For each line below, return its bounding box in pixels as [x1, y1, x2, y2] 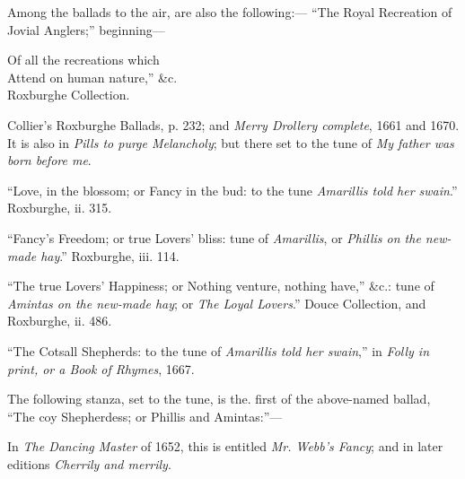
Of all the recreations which [7, 50, 160, 69]
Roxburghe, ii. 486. [7, 311, 112, 330]
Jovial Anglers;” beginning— [7, 20, 165, 39]
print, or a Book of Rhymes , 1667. [7, 359, 195, 378]
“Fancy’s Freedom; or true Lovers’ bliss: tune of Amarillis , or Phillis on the [7, 228, 421, 247]
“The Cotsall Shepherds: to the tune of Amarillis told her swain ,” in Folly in [7, 341, 430, 360]
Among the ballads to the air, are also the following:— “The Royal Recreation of [7, 3, 452, 21]
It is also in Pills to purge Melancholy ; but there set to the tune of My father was [7, 133, 454, 152]
